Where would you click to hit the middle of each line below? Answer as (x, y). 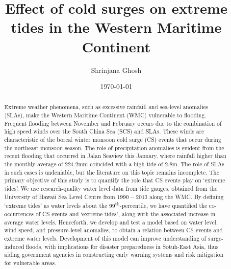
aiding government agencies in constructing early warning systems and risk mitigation (114, 255)
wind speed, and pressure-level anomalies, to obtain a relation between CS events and (114, 230)
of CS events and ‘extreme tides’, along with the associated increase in (125, 213)
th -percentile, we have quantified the (161, 205)
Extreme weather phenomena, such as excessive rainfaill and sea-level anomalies (106, 107)
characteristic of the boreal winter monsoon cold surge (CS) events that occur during (113, 140)
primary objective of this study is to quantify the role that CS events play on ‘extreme (115, 180)
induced (14, 246)
